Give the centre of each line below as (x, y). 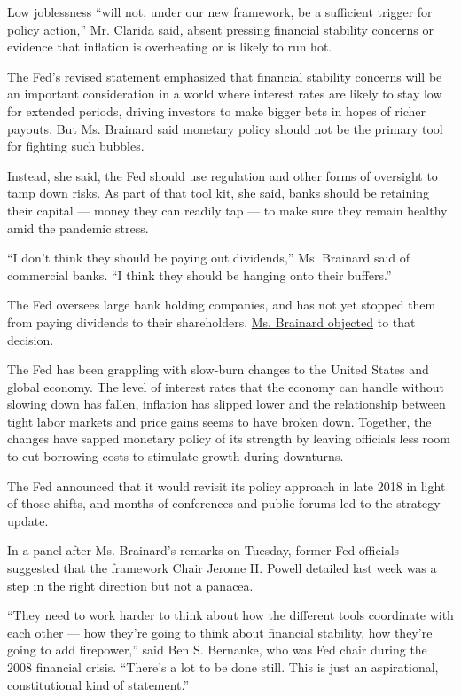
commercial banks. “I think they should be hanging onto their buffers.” (199, 274)
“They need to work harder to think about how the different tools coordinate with (230, 615)
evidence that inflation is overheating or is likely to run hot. (170, 47)
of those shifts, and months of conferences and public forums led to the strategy (224, 503)
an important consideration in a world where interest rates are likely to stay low (225, 94)
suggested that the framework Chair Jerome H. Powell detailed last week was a (222, 568)
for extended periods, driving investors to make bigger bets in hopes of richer (217, 110)
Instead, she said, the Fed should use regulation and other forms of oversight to (223, 175)
